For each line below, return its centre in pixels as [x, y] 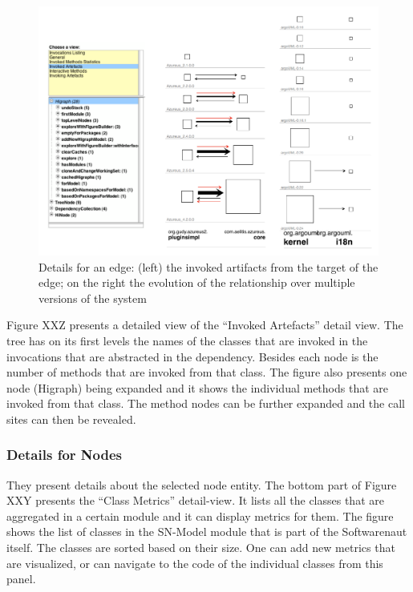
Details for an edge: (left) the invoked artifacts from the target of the [209, 266]
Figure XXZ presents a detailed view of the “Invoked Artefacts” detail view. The [205, 325]
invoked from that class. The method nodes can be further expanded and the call [206, 403]
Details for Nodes [64, 455]
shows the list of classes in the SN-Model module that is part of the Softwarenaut [207, 532]
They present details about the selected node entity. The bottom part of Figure [202, 484]
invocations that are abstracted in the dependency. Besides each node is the [192, 356]
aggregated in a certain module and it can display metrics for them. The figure [200, 515]
